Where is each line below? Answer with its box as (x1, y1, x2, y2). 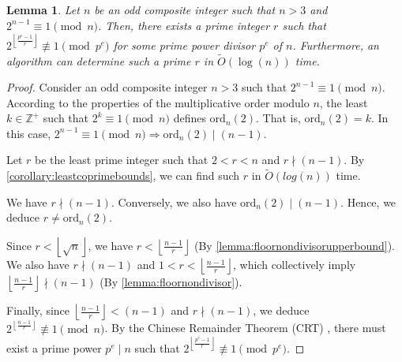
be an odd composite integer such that (94, 2, 276, 17)
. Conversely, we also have (111, 193, 237, 210)
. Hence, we (340, 193, 396, 210)
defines (173, 110, 206, 126)
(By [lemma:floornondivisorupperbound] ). (193, 237, 396, 253)
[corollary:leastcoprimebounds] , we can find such (6, 167, 240, 184)
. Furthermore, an (292, 36, 379, 53)
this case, (6, 125, 51, 141)
